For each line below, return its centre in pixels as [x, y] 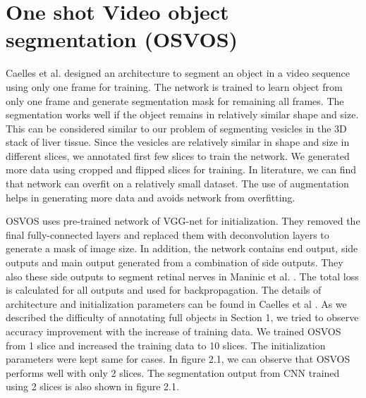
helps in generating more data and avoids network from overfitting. [151, 197]
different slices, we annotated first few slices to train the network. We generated [178, 155]
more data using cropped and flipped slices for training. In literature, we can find [181, 169]
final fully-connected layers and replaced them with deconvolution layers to [167, 234]
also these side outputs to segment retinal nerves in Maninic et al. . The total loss [182, 276]
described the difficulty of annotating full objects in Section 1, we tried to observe [182, 317]
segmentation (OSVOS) [122, 39]
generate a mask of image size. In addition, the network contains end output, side [182, 248]
